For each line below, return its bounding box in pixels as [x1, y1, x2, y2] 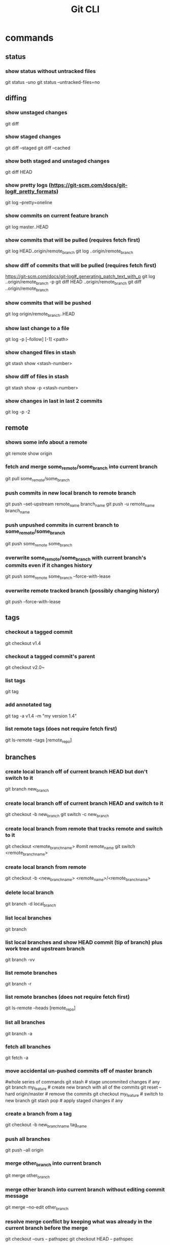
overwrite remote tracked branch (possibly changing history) [5, 587, 159, 594]
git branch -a [5, 1030, 32, 1036]
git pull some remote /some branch [5, 476, 70, 483]
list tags [5, 677, 25, 684]
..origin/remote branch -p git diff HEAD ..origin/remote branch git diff [5, 279, 142, 286]
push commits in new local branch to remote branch [5, 489, 136, 496]
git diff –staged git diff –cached [5, 145, 71, 151]
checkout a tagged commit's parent [5, 652, 95, 660]
